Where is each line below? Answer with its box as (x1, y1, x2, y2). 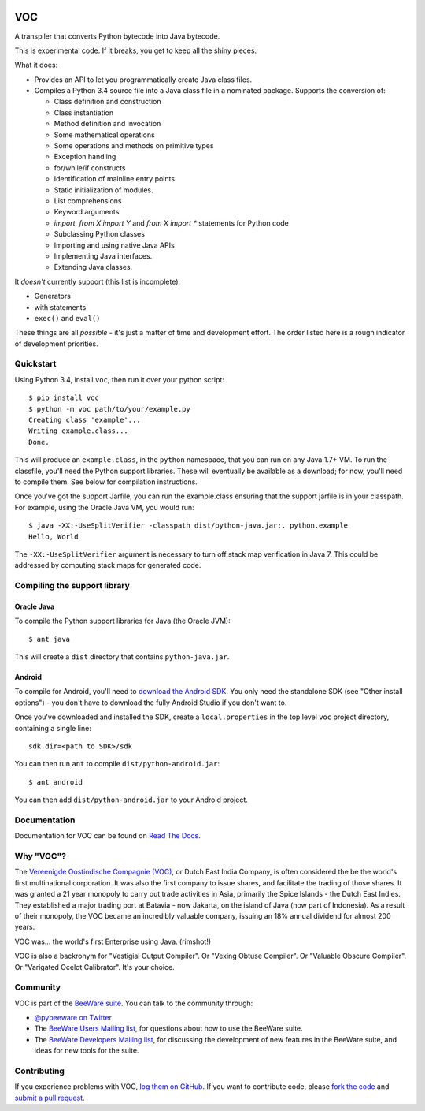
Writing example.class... (28, 427, 129, 435)
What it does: (14, 60, 58, 70)
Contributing (14, 1065, 65, 1076)
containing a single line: (14, 723, 92, 733)
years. (14, 923, 35, 932)
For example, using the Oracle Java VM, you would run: (14, 502, 194, 512)
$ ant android (28, 777, 83, 786)
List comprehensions (54, 196, 122, 205)
